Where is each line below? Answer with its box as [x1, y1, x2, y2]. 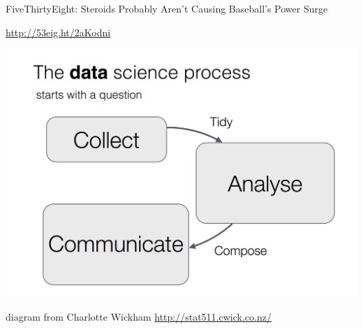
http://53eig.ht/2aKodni [6, 24, 111, 39]
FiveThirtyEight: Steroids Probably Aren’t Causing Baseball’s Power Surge [6, 1, 328, 15]
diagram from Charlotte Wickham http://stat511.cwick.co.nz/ [6, 309, 272, 323]
